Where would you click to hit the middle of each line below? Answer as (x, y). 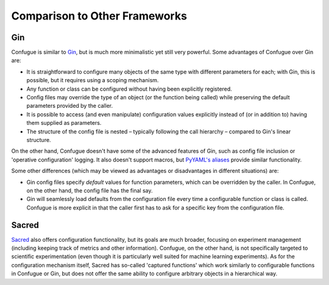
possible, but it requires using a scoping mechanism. (93, 80)
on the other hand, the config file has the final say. (90, 190)
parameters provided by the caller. (69, 106)
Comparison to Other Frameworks (99, 16)
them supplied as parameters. (64, 123)
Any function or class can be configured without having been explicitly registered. (129, 89)
